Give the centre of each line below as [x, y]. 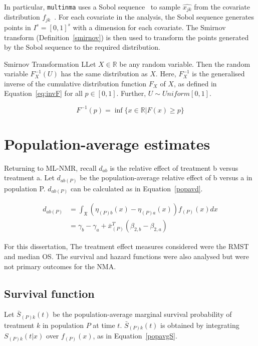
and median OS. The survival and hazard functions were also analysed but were [126, 256]
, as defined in [195, 83]
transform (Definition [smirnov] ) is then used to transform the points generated [126, 37]
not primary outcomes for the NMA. [60, 266]
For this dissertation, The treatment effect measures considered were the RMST [126, 246]
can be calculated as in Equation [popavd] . [137, 188]
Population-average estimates [107, 143]
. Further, [131, 93]
